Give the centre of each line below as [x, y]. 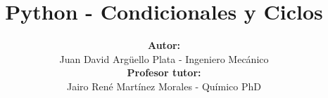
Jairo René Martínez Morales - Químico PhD [164, 86]
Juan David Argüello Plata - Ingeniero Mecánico [164, 58]
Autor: [164, 45]
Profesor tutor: [164, 72]
